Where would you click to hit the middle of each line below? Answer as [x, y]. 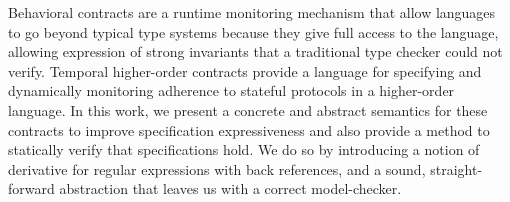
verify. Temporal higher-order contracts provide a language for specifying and [245, 70]
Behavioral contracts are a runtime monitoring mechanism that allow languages [252, 12]
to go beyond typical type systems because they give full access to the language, [253, 31]
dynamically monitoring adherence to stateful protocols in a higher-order [231, 90]
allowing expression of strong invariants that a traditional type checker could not [255, 51]
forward [31, 188]
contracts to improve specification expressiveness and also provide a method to [249, 129]
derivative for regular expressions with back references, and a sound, [217, 168]
